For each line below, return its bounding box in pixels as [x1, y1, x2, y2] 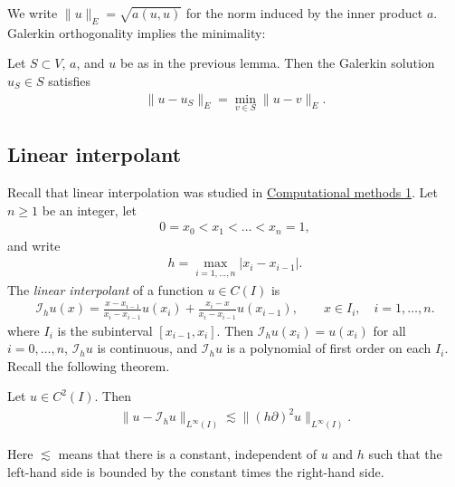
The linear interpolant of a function [7, 280, 204, 299]
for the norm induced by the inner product [185, 4, 423, 22]
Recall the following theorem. [7, 356, 170, 375]
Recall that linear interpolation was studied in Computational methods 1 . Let [7, 183, 438, 202]
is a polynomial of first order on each [226, 339, 431, 358]
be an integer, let [42, 200, 137, 219]
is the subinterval [57, 320, 153, 339]
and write [7, 235, 61, 254]
